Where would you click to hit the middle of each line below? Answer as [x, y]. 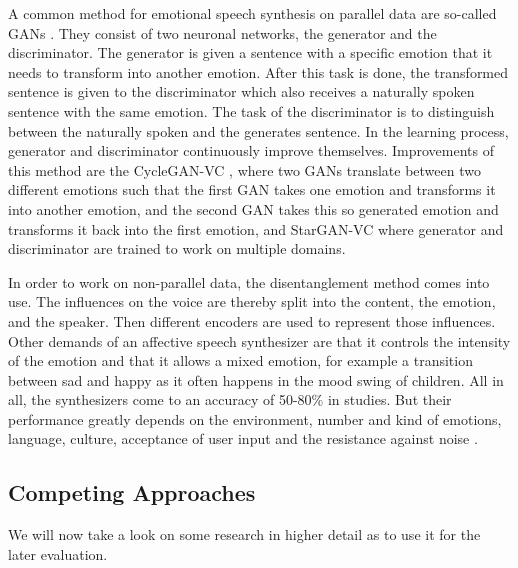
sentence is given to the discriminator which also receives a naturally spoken [241, 91]
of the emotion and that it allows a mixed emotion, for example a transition [240, 360]
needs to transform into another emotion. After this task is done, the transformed [258, 71]
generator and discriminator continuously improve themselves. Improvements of [251, 150]
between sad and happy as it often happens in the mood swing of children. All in [256, 379]
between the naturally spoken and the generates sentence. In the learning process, [258, 130]
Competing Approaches [132, 492]
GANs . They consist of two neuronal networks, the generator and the [222, 32]
